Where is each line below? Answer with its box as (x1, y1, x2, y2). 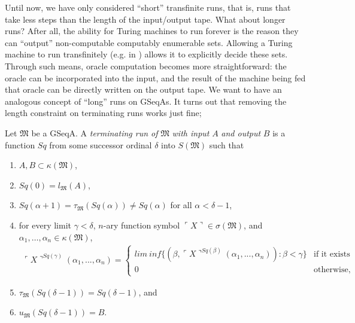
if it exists (314, 250, 350, 259)
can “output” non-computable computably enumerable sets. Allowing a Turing (5, 36, 293, 48)
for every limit (19, 218, 71, 231)
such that (209, 138, 244, 151)
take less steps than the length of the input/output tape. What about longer (5, 13, 286, 25)
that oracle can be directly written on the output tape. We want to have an (5, 83, 282, 96)
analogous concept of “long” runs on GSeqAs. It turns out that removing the (5, 95, 287, 107)
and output (221, 126, 261, 139)
